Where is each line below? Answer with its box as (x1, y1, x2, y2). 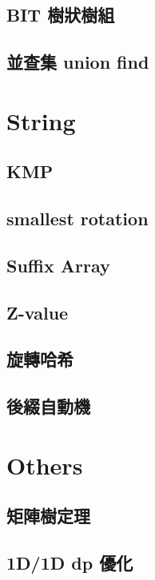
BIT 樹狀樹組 (6, 2, 115, 27)
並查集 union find (6, 50, 149, 74)
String (6, 104, 76, 137)
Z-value (6, 300, 69, 324)
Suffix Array (6, 252, 110, 277)
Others (6, 448, 83, 481)
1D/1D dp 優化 (6, 550, 133, 575)
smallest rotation (6, 206, 149, 231)
